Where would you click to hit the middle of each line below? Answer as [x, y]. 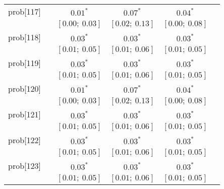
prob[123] [24, 166]
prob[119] [24, 63]
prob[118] [24, 37]
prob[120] [24, 88]
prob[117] [24, 11]
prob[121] [24, 114]
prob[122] [24, 140]
